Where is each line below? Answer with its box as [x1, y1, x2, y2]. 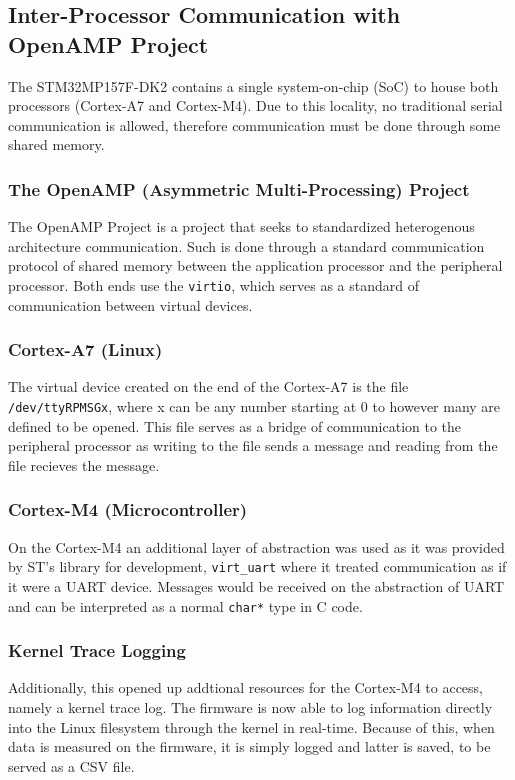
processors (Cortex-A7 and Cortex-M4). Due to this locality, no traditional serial [8, 95, 503, 116]
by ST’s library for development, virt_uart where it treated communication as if [8, 556, 507, 577]
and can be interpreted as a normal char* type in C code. [8, 595, 363, 616]
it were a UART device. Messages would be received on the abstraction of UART [8, 575, 505, 596]
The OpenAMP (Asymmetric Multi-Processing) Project [8, 176, 470, 201]
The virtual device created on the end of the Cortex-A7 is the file [8, 376, 409, 397]
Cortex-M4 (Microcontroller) [8, 497, 248, 522]
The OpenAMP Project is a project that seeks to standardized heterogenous [8, 216, 475, 237]
